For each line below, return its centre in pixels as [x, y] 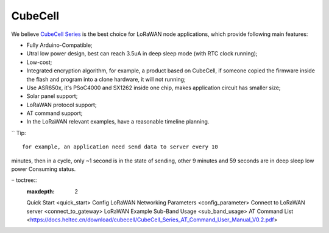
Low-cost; [39, 62]
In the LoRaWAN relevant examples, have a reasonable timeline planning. [118, 122]
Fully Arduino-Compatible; [59, 45]
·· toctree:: [24, 180]
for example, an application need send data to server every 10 [120, 147]
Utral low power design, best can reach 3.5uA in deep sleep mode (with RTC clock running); [142, 54]
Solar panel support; [52, 96]
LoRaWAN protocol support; [62, 105]
